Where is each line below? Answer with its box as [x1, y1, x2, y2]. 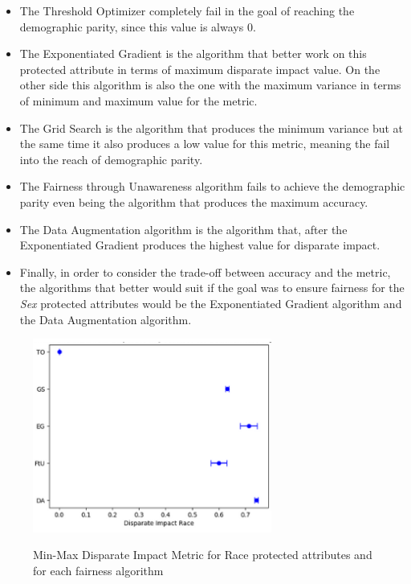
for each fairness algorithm [33, 562, 164, 579]
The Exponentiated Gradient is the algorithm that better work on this [19, 45, 367, 62]
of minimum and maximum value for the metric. [19, 92, 258, 109]
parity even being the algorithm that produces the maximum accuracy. [19, 193, 368, 210]
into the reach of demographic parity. [19, 150, 203, 167]
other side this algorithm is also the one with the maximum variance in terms [19, 76, 401, 93]
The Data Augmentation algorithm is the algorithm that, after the [19, 220, 348, 237]
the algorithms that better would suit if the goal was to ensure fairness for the [19, 279, 405, 296]
